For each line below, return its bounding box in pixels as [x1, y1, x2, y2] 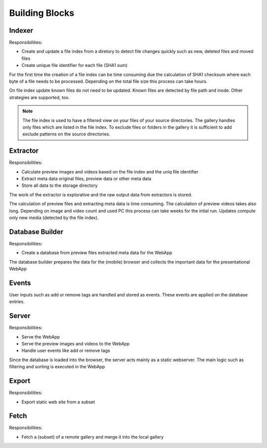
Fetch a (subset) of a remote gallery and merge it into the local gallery [21, 434, 164, 440]
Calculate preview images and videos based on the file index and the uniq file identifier [21, 168, 199, 174]
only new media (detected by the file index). [9, 215, 99, 221]
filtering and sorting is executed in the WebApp [9, 364, 105, 370]
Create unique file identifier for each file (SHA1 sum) [21, 62, 128, 68]
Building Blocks [9, 7, 74, 18]
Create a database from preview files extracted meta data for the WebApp [21, 250, 173, 256]
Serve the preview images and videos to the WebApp [21, 341, 130, 347]
